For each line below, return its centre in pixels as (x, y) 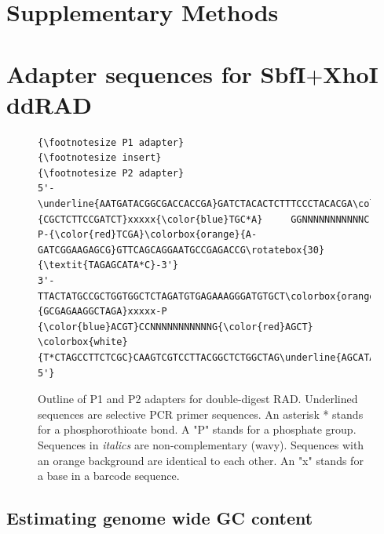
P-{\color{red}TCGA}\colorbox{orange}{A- (148, 235)
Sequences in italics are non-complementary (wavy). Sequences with (201, 444)
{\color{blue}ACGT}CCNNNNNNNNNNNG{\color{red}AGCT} (176, 327)
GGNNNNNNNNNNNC (330, 219)
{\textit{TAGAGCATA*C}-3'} (108, 265)
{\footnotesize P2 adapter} (111, 173)
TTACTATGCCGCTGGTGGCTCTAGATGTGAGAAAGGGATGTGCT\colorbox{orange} (209, 296)
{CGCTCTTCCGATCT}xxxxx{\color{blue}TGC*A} (150, 219)
